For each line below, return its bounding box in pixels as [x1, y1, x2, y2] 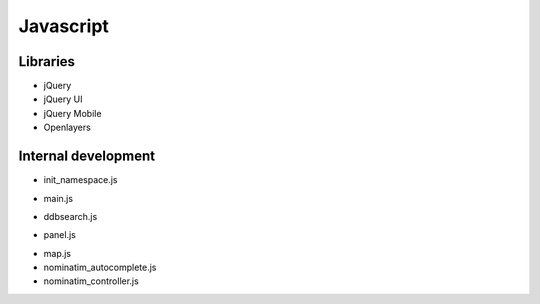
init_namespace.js [43, 174, 118, 186]
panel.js [43, 229, 77, 241]
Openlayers [43, 121, 92, 134]
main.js [43, 192, 74, 204]
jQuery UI [43, 93, 84, 105]
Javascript [18, 15, 110, 37]
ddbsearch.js [43, 210, 98, 222]
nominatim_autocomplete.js [43, 261, 157, 274]
